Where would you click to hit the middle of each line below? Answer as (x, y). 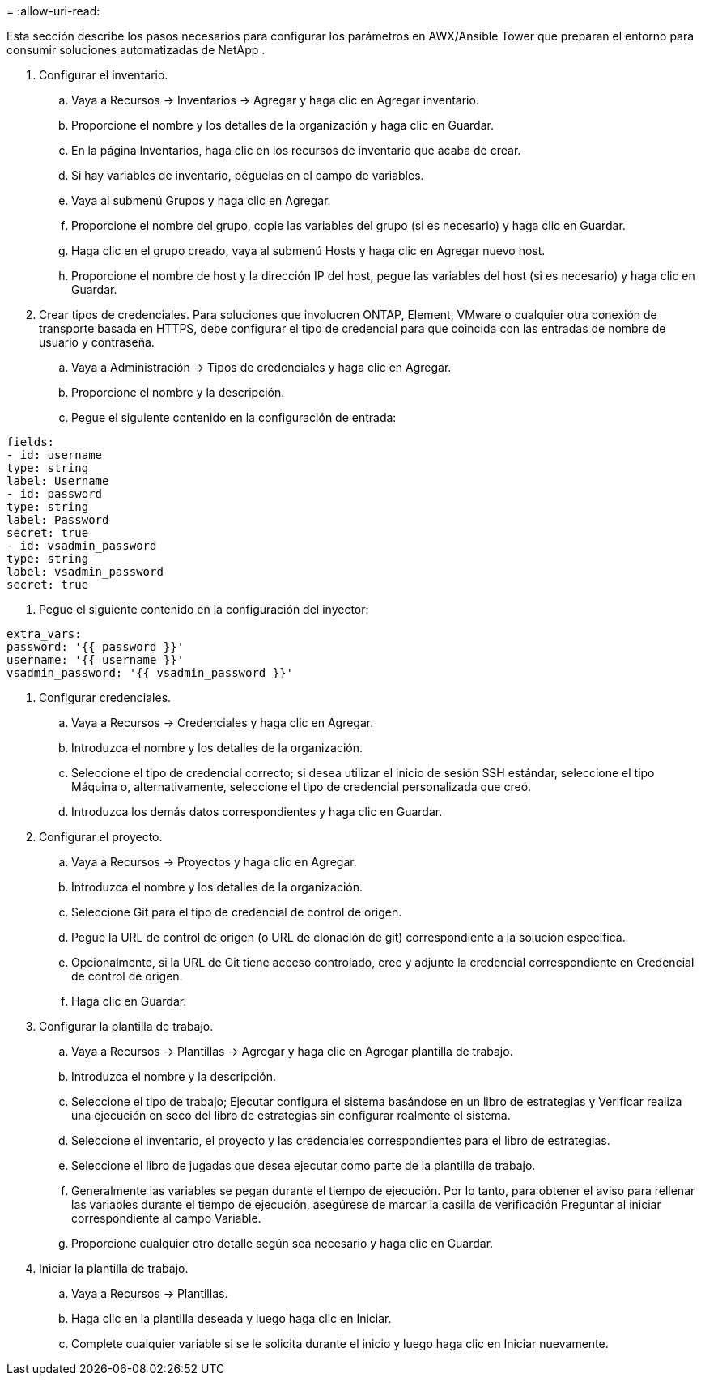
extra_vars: (44, 634)
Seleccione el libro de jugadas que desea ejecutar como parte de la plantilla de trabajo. (304, 1165)
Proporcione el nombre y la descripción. (178, 392)
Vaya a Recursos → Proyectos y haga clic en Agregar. (214, 862)
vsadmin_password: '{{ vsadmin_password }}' (150, 673)
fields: (31, 442)
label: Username (58, 481)
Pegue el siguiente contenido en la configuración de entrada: (234, 417)
